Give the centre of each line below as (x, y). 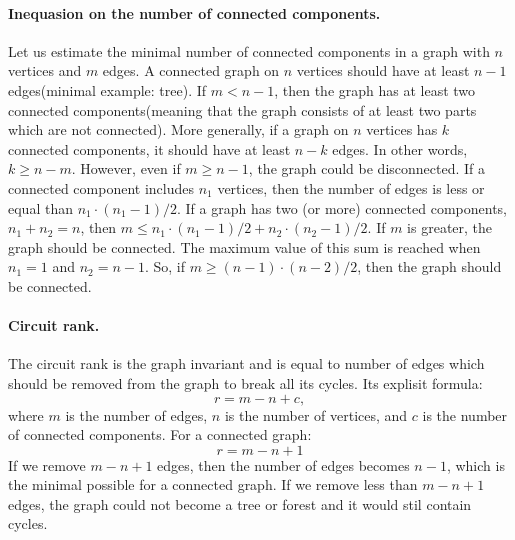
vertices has (402, 129)
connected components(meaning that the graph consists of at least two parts (242, 109)
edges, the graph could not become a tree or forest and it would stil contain (240, 503)
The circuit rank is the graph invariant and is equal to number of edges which (246, 363)
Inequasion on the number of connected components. (194, 12)
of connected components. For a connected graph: (160, 434)
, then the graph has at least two (375, 89)
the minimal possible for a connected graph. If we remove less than (213, 484)
